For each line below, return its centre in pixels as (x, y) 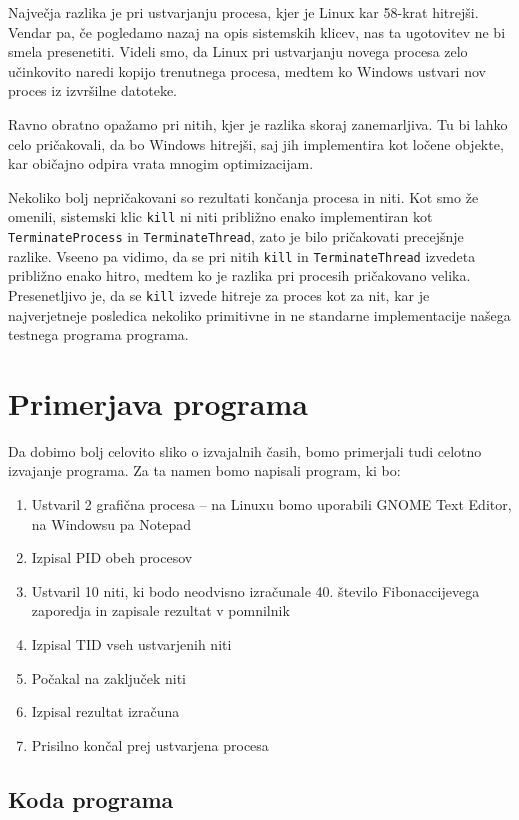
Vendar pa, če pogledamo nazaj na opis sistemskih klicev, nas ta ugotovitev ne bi (257, 31)
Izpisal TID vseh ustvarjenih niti (131, 644)
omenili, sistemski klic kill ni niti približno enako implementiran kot (220, 216)
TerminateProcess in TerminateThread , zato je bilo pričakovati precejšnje (236, 236)
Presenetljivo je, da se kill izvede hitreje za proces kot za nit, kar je (219, 294)
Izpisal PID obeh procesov (112, 557)
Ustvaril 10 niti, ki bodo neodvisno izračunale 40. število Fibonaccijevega (255, 590)
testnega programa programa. (98, 334)
